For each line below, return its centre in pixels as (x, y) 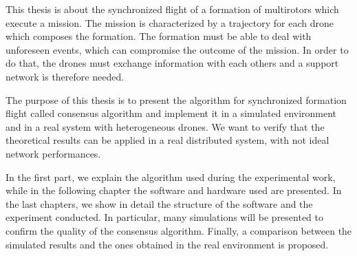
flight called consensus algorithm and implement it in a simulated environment (171, 113)
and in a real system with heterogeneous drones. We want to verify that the (165, 126)
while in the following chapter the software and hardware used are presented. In (174, 190)
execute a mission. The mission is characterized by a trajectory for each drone (170, 22)
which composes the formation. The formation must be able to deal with (159, 36)
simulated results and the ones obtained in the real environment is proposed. (167, 244)
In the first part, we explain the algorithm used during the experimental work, (171, 177)
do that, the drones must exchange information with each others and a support (172, 63)
